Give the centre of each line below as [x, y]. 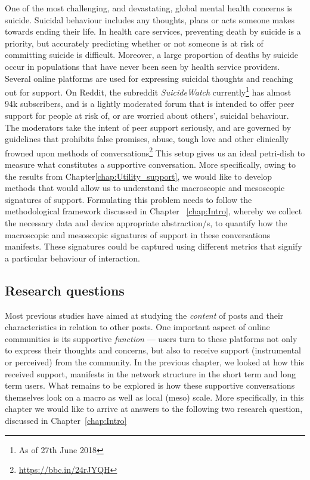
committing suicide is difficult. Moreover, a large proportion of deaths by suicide [152, 55]
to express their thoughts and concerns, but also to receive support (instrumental [153, 350]
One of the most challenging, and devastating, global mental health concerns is [149, 8]
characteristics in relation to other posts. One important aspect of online [137, 327]
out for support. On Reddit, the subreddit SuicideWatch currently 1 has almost [148, 91]
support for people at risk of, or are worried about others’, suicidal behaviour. [147, 115]
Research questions [65, 290]
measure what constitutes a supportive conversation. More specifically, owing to [150, 164]
